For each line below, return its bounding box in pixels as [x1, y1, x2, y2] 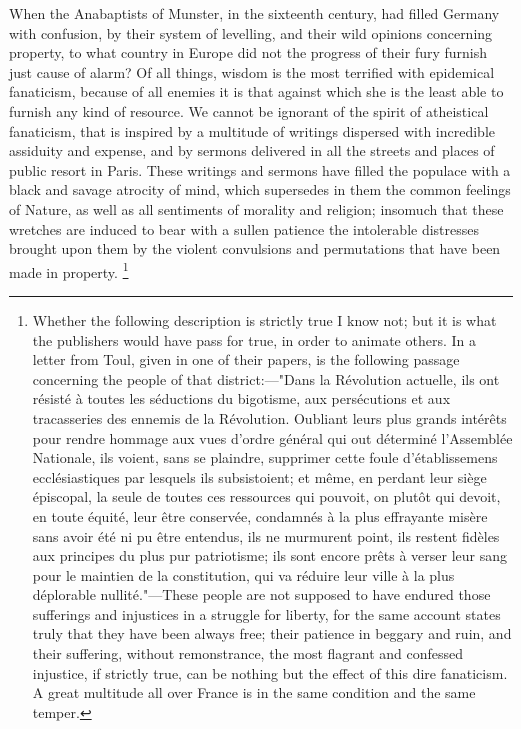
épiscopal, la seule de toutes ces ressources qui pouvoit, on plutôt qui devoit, [32, 486, 501, 507]
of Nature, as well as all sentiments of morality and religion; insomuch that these [9, 198, 504, 219]
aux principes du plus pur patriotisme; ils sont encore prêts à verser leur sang [32, 545, 508, 566]
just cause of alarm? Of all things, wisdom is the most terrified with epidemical [9, 61, 495, 82]
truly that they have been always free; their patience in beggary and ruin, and [32, 623, 512, 644]
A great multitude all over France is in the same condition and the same [32, 682, 476, 703]
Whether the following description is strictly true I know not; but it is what [32, 309, 497, 330]
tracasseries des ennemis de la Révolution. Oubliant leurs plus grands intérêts [32, 407, 507, 428]
